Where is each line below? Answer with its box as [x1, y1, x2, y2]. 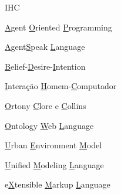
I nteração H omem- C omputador [5, 80, 117, 92]
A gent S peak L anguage [5, 40, 85, 53]
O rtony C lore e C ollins [5, 99, 86, 111]
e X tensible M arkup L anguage [5, 178, 110, 190]
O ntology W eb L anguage [5, 119, 94, 131]
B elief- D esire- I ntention [5, 60, 86, 72]
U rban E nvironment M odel [5, 139, 102, 151]
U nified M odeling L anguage [5, 158, 104, 171]
